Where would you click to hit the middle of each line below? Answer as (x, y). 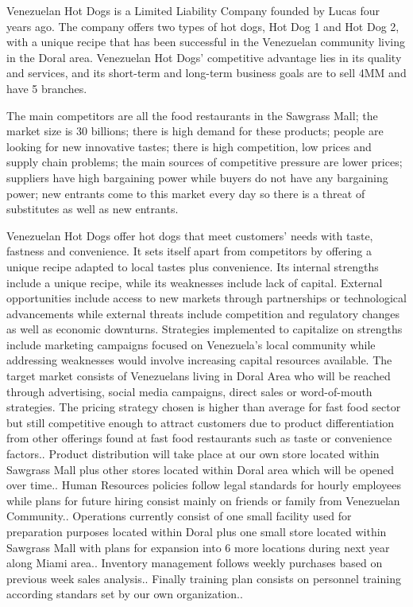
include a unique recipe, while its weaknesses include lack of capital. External (195, 282)
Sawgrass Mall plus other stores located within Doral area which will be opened (201, 469)
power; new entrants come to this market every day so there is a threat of (186, 193)
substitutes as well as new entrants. (93, 209)
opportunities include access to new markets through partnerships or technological (206, 298)
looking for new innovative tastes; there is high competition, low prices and (189, 146)
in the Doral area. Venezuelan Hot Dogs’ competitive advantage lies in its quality (204, 57)
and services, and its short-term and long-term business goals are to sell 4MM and (206, 73)
